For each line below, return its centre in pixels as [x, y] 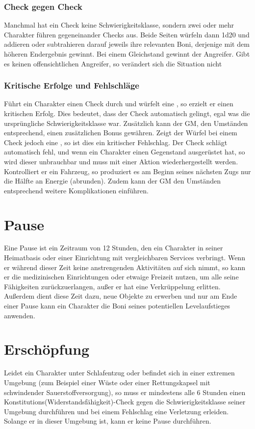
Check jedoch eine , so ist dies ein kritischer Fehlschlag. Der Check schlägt [116, 142]
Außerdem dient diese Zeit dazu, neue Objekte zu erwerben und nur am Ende [121, 296]
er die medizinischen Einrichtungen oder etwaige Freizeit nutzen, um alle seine [121, 277]
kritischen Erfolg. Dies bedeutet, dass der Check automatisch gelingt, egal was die [127, 113]
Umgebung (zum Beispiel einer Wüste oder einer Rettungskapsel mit [107, 382]
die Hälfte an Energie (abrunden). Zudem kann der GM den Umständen [112, 181]
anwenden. [20, 315]
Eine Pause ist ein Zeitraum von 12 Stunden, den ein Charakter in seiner [114, 248]
